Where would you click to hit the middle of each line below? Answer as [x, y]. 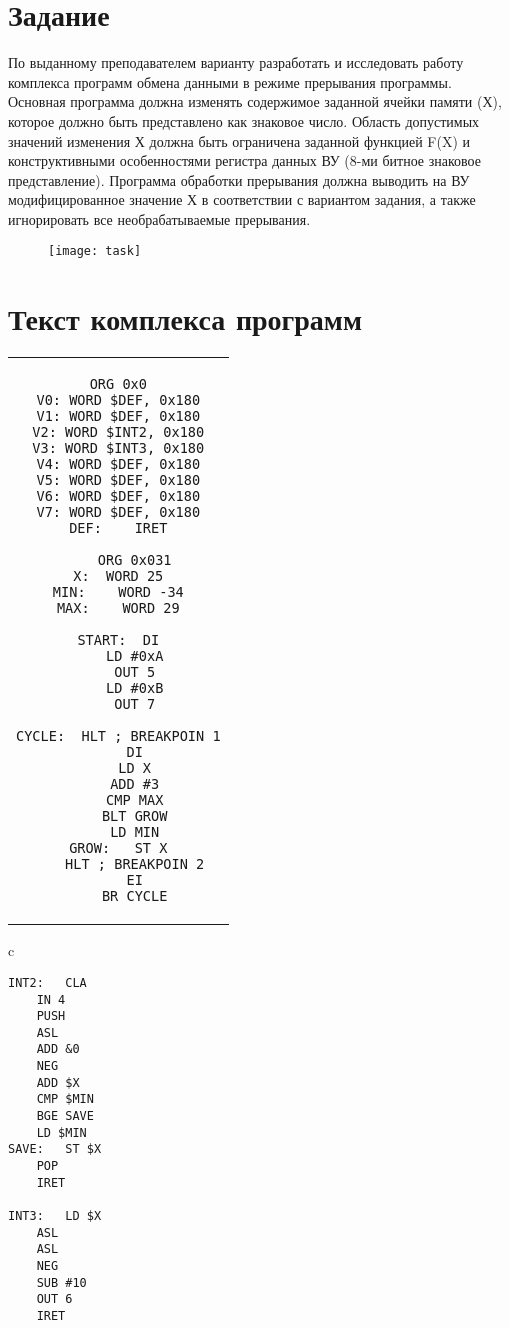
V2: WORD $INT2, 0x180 [118, 432]
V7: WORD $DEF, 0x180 [118, 512]
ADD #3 [135, 784]
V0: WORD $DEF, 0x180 [118, 400]
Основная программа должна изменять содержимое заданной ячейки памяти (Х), [255, 101]
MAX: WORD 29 [118, 608]
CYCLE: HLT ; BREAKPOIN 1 [118, 736]
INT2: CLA [47, 982]
